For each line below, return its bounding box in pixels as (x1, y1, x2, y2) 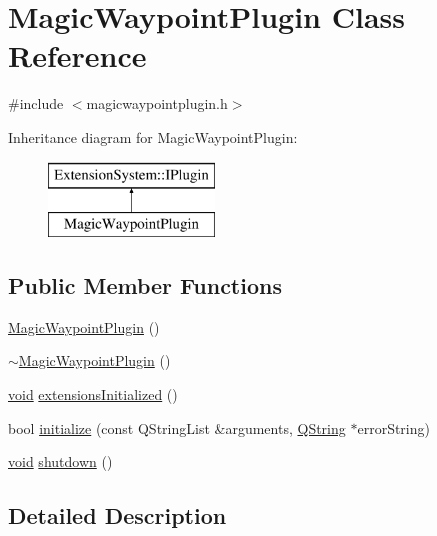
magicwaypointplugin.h (86, 93, 228, 114)
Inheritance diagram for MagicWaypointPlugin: (8, 126, 298, 147)
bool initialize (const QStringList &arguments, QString (8, 417, 346, 438)
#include (8, 93, 64, 114)
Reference (8, 35, 147, 76)
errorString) (357, 417, 430, 438)
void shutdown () (8, 451, 113, 472)
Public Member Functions (8, 270, 282, 301)
